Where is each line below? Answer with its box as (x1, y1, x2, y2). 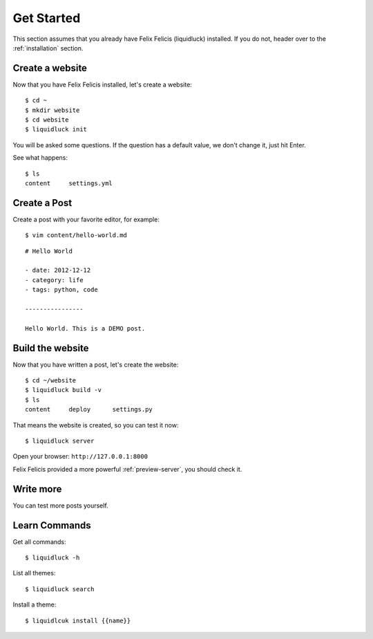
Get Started (12, 10, 81, 26)
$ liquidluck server (25, 437, 95, 445)
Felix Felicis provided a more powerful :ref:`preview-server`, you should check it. (12, 465, 242, 473)
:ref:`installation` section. (12, 44, 84, 52)
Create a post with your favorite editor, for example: (12, 215, 160, 223)
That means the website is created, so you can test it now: (12, 420, 179, 429)
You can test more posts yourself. (12, 501, 108, 510)
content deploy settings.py (25, 405, 153, 414)
